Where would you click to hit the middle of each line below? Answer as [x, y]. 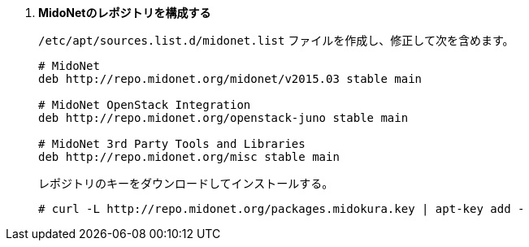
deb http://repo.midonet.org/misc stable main [189, 157]
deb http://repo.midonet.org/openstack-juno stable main [223, 118]
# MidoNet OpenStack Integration [145, 105]
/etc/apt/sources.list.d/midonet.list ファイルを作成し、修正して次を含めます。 [276, 40]
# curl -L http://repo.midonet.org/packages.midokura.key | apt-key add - [282, 209]
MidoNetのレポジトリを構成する [125, 13]
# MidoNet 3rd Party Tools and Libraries [172, 144]
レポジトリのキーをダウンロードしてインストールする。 [186, 183]
